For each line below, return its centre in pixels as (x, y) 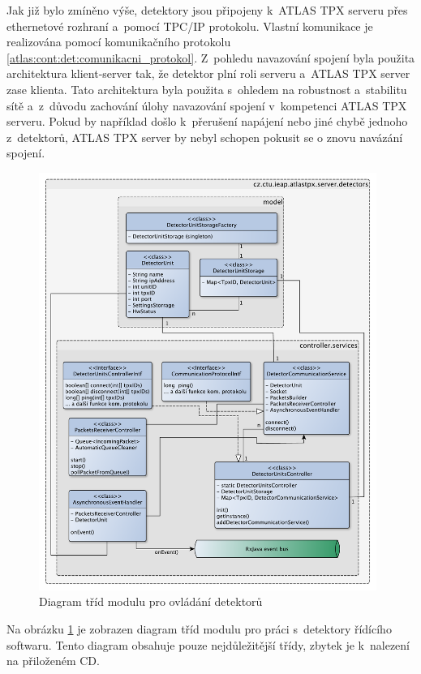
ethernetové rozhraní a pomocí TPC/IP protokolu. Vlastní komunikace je (190, 26)
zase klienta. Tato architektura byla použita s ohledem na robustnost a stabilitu (207, 89)
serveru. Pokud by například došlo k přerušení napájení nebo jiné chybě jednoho (207, 121)
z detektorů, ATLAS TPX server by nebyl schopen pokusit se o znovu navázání (205, 137)
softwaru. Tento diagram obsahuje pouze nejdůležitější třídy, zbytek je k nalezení (208, 644)
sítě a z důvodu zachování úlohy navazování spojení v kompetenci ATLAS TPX (207, 105)
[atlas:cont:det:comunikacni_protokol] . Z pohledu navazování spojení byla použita (211, 57)
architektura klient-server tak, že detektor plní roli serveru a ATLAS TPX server (208, 73)
